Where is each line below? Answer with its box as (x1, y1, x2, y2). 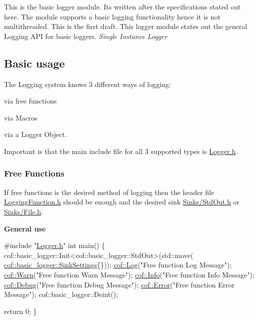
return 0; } (4, 305, 37, 316)
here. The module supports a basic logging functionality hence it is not (4, 11, 221, 21)
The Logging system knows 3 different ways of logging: (4, 78, 171, 89)
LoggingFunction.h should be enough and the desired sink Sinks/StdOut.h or (4, 196, 240, 207)
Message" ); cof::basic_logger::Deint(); (4, 289, 118, 299)
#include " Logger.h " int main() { (4, 240, 105, 250)
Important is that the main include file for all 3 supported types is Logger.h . (4, 145, 238, 156)
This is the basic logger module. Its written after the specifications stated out (4, 1, 241, 11)
